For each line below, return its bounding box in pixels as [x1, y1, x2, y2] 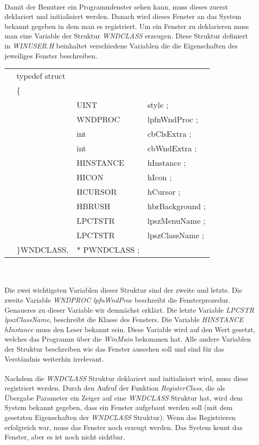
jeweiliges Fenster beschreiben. [4, 50, 97, 60]
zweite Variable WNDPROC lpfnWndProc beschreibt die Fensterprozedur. [4, 294, 231, 305]
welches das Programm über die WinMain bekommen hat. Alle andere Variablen [4, 334, 251, 344]
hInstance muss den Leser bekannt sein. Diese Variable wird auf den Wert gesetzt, [4, 324, 256, 334]
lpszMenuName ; [147, 215, 206, 227]
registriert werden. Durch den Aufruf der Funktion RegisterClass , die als [4, 383, 225, 393]
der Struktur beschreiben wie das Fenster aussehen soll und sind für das [4, 343, 225, 354]
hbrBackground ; [147, 200, 206, 212]
